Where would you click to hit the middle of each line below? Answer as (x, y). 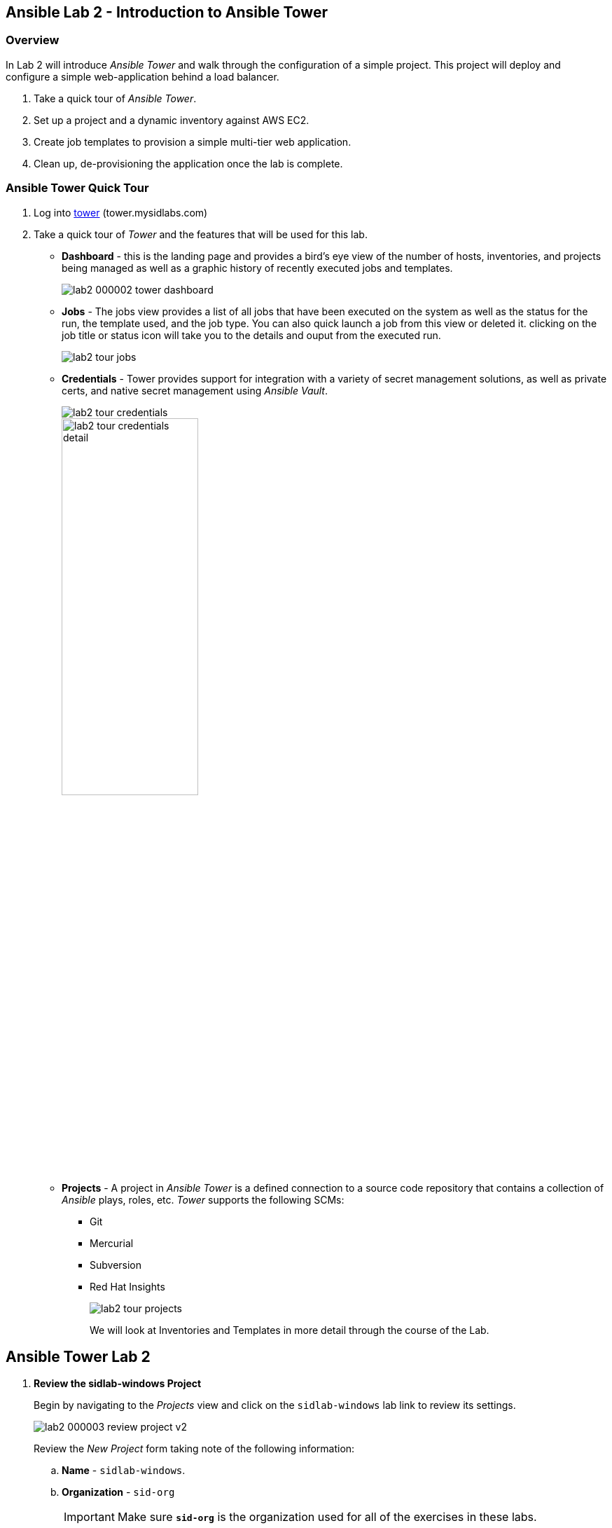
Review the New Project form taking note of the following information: (194, 1449)
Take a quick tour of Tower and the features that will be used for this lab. (201, 234)
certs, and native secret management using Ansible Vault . (195, 390)
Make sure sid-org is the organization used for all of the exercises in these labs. (327, 1517)
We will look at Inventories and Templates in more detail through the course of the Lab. (290, 1330)
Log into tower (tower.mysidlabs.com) (121, 212)
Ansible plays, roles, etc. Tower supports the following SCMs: (203, 1199)
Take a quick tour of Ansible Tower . (115, 98)
